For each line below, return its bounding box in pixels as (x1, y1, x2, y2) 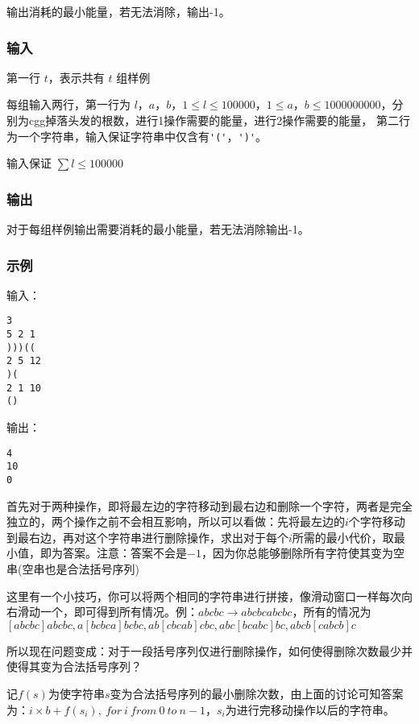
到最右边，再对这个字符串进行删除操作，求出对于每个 (6, 528, 288, 545)
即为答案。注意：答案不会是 (39, 544, 187, 561)
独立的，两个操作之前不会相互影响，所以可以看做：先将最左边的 (6, 513, 345, 530)
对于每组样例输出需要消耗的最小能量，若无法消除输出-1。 (6, 221, 309, 238)
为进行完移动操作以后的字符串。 (225, 701, 395, 718)
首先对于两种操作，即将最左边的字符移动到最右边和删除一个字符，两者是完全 (6, 497, 413, 514)
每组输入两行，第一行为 (6, 96, 131, 113)
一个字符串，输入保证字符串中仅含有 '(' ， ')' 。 (17, 127, 267, 144)
